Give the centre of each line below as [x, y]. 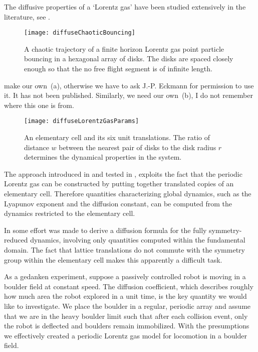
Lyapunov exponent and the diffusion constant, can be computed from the [118, 203]
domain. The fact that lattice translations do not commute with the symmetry [124, 250]
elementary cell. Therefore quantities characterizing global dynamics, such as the [128, 194]
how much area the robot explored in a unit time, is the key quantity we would [125, 296]
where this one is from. [39, 105]
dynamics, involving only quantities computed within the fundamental [138, 240]
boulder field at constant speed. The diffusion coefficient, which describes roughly [129, 286]
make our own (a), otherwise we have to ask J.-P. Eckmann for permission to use [129, 85]
